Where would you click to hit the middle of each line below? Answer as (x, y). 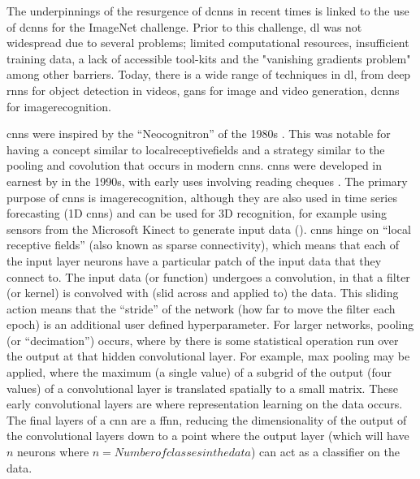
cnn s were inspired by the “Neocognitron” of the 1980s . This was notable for (199, 134)
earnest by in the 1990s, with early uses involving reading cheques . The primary (207, 181)
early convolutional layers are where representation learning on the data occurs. (205, 404)
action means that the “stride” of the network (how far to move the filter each (201, 308)
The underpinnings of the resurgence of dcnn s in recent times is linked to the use (208, 11)
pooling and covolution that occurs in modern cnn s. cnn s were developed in (195, 165)
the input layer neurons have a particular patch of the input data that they (194, 260)
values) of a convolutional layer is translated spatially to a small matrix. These (203, 388)
